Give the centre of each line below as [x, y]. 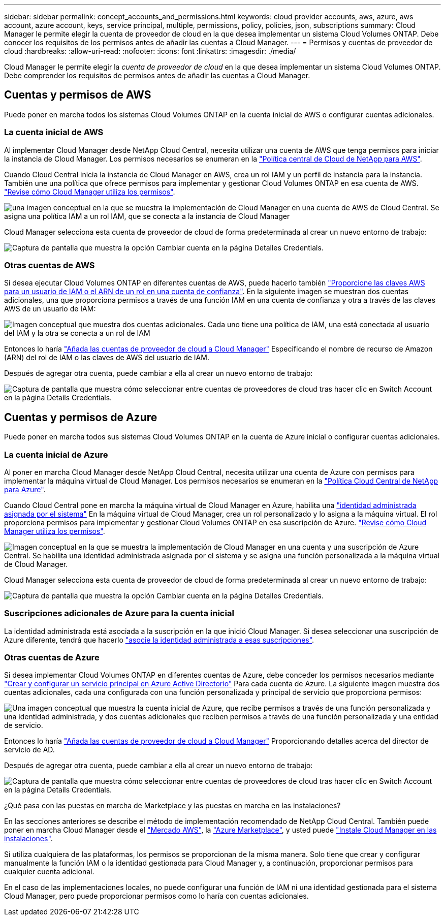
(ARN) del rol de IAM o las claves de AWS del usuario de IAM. [107, 358]
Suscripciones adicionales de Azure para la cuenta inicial [119, 613]
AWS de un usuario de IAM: [50, 309]
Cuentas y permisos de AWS [78, 95]
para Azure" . [25, 489]
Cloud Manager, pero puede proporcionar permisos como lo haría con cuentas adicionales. [156, 896]
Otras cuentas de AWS [50, 265]
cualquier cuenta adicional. [49, 872]
